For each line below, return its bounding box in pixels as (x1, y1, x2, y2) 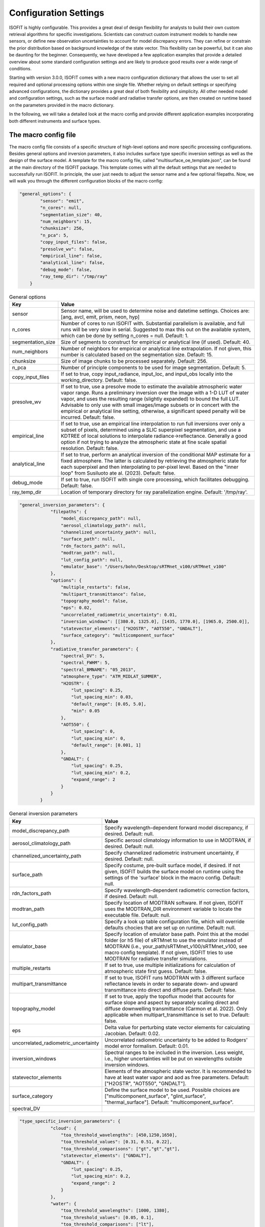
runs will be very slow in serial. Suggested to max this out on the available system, (60, 326, 251, 333)
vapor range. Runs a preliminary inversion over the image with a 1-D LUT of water (60, 389, 249, 396)
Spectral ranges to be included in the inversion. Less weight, (105, 1049, 244, 1056)
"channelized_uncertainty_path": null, (60, 530, 157, 535)
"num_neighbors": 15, (40, 219, 92, 224)
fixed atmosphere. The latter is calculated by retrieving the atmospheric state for (60, 457, 247, 464)
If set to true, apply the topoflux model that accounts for (105, 993, 234, 1000)
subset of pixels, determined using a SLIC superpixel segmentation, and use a (60, 426, 241, 433)
